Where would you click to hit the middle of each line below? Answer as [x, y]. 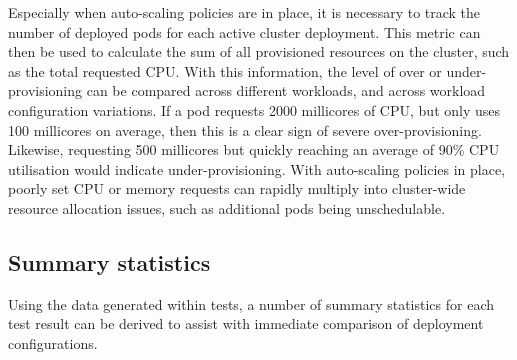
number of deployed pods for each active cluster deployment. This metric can [244, 31]
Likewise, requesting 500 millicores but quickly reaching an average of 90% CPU [254, 149]
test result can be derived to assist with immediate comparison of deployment [246, 323]
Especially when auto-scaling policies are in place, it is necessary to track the [244, 12]
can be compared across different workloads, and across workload [286, 90]
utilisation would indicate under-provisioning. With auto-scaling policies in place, [257, 168]
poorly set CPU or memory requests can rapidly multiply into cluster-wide [237, 188]
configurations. [53, 342]
